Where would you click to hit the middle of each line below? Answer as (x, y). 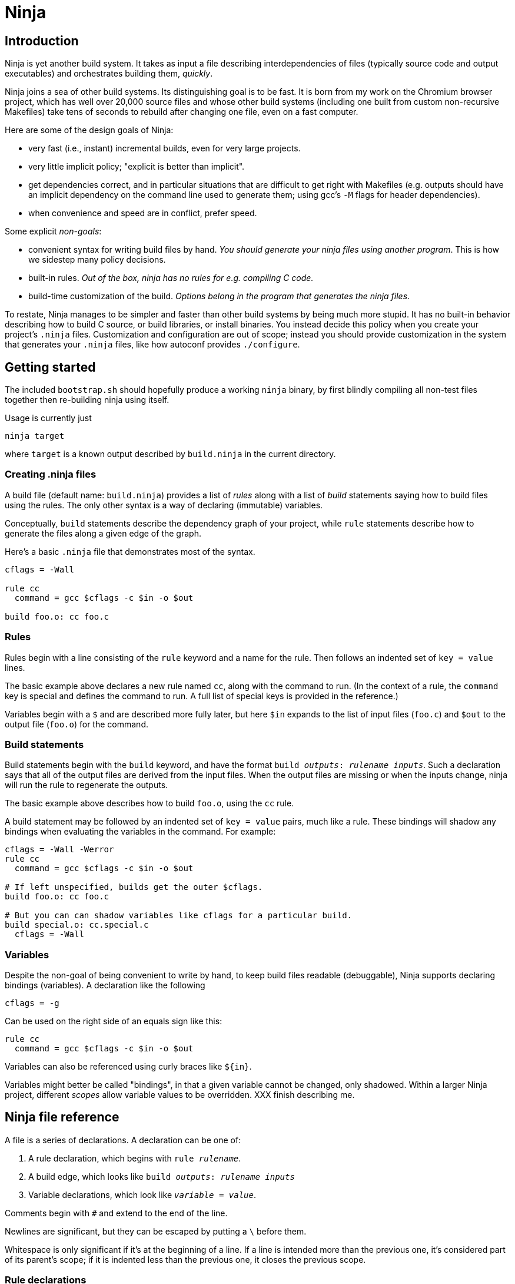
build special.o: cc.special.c (77, 925)
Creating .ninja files (51, 474)
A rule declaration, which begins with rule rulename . (135, 1158)
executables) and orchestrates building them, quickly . (109, 74)
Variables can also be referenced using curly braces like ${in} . (128, 1067)
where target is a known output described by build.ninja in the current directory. (170, 454)
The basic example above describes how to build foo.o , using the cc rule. (149, 803)
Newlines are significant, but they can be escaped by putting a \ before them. (156, 1231)
